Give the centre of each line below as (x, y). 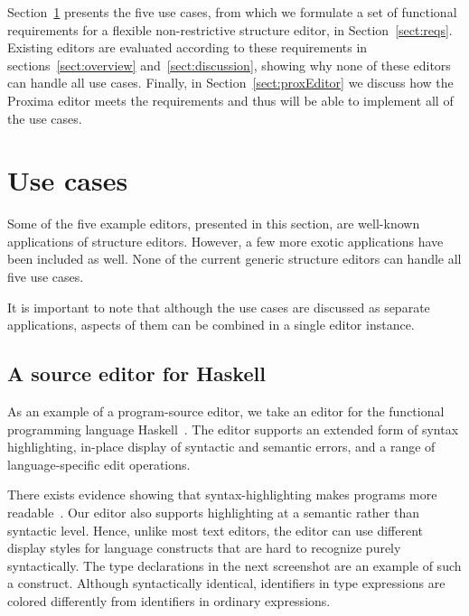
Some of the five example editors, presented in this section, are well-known (214, 224)
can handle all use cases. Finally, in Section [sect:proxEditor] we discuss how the (230, 83)
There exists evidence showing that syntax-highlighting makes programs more (222, 495)
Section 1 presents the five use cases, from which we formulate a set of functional (232, 12)
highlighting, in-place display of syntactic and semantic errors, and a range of (221, 447)
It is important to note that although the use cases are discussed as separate (219, 307)
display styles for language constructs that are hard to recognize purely (204, 548)
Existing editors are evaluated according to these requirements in (188, 47)
